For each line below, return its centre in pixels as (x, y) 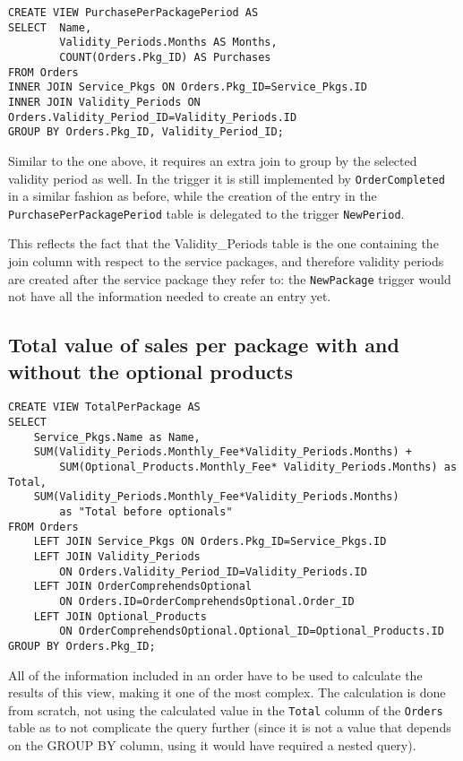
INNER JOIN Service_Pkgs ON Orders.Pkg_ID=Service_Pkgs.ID (188, 87)
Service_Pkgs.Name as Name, (117, 437)
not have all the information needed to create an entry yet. (170, 296)
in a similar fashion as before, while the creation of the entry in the (193, 196)
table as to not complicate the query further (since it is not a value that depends (230, 727)
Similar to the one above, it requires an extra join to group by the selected (213, 160)
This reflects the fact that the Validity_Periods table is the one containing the (223, 243)
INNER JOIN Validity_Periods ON (104, 102)
